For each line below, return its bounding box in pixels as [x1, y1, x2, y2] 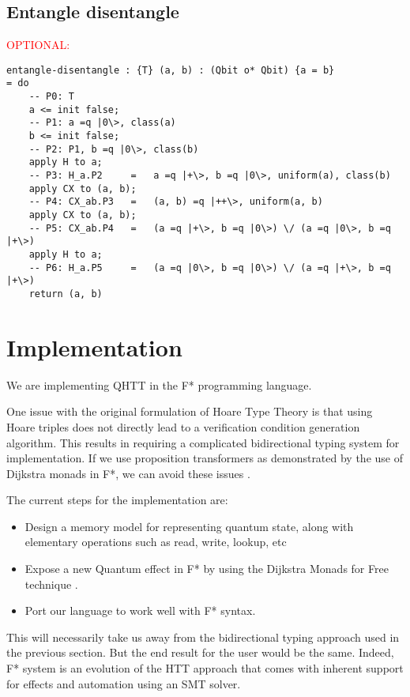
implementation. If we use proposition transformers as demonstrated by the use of [6, 450, 403, 466]
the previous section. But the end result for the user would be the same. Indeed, [6, 644, 394, 661]
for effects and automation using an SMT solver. [6, 675, 241, 691]
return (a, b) [28, 288, 103, 300]
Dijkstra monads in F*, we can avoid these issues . [6, 465, 250, 481]
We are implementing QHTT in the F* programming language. [6, 376, 312, 393]
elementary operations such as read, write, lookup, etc [24, 533, 287, 550]
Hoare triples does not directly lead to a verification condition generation [6, 418, 360, 435]
